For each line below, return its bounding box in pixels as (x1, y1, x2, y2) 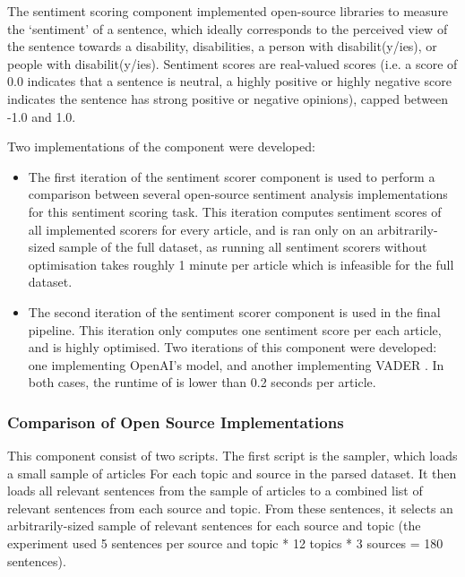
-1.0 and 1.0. (7, 107, 76, 125)
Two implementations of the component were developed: (7, 137, 315, 156)
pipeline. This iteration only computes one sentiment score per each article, (28, 320, 442, 339)
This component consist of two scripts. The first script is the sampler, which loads (7, 446, 458, 465)
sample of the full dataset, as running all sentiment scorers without (59, 237, 427, 256)
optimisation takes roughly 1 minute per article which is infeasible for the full (28, 254, 454, 273)
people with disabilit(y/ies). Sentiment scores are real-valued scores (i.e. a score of (7, 54, 458, 73)
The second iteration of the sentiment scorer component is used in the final (28, 302, 441, 321)
